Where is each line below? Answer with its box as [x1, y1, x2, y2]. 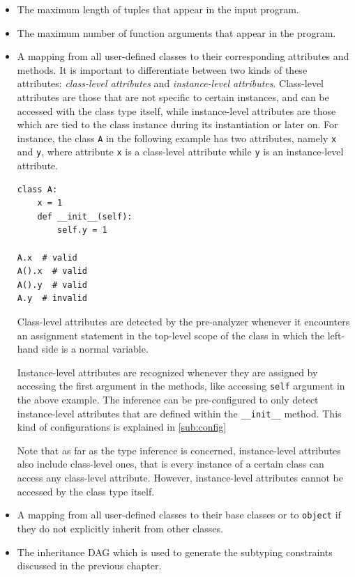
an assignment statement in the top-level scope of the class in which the [17, 328, 325, 342]
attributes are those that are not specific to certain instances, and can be [17, 89, 329, 104]
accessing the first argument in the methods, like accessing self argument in [17, 378, 345, 393]
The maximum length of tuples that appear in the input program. [17, 2, 299, 16]
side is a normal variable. [41, 341, 149, 356]
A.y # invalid [17, 293, 88, 304]
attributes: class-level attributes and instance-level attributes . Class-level [17, 76, 324, 91]
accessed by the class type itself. [17, 484, 155, 498]
